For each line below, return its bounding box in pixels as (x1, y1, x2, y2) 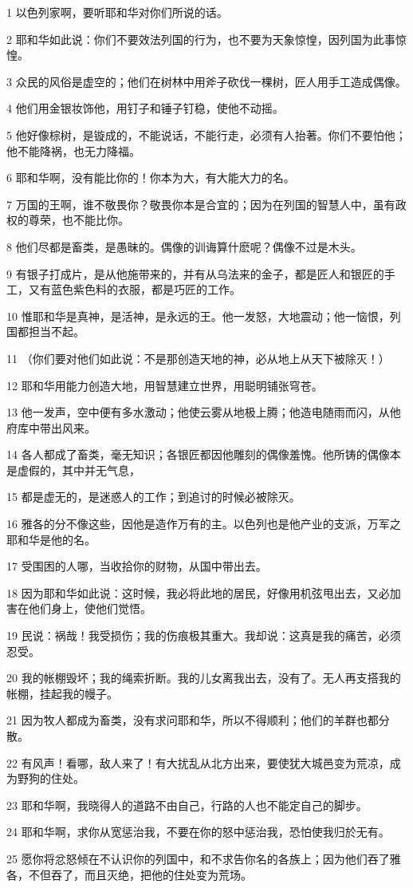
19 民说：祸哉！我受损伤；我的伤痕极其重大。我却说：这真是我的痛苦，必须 (6, 627, 401, 644)
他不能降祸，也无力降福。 (6, 142, 140, 159)
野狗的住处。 (17, 770, 85, 787)
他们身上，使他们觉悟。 (28, 600, 151, 617)
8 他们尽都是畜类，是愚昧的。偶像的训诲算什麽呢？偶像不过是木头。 (6, 238, 362, 255)
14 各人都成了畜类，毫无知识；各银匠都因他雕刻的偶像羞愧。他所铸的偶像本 (6, 446, 401, 463)
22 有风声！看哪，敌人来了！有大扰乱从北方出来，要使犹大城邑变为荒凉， (6, 754, 390, 771)
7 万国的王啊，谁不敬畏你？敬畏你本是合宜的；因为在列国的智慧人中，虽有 (6, 195, 395, 212)
